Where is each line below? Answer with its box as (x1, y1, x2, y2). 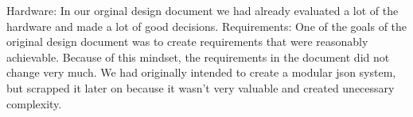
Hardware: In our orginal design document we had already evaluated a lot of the (6, 2, 399, 18)
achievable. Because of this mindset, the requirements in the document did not (6, 48, 390, 65)
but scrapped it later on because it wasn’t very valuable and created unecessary (6, 79, 395, 96)
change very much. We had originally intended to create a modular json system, (6, 64, 396, 81)
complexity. (6, 95, 62, 111)
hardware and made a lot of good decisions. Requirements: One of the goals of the (6, 17, 407, 34)
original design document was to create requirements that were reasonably (6, 33, 368, 50)
